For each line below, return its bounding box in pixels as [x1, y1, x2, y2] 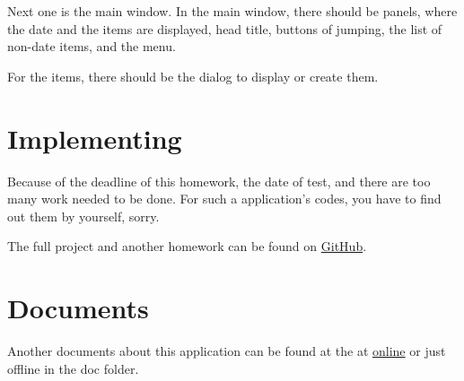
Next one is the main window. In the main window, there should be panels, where [7, 2, 458, 20]
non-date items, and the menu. [7, 37, 176, 56]
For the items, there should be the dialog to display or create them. [7, 66, 379, 85]
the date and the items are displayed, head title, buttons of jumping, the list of [7, 19, 442, 38]
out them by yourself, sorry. [7, 206, 160, 225]
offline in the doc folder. [7, 359, 139, 377]
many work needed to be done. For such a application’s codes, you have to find [7, 189, 442, 208]
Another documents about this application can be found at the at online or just [7, 342, 446, 359]
